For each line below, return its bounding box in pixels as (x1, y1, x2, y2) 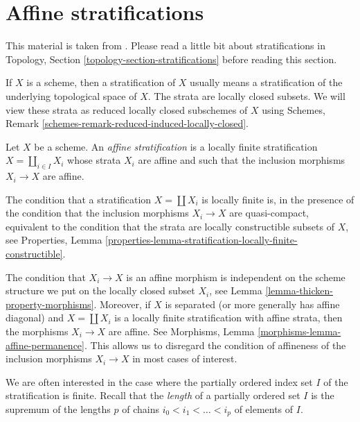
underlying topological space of (6, 88, 137, 103)
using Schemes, (262, 102, 325, 117)
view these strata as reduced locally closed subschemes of (6, 102, 248, 117)
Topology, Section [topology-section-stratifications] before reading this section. (6, 51, 337, 66)
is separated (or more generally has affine (165, 296, 340, 311)
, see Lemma (209, 283, 262, 298)
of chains (122, 401, 159, 416)
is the (311, 388, 334, 403)
